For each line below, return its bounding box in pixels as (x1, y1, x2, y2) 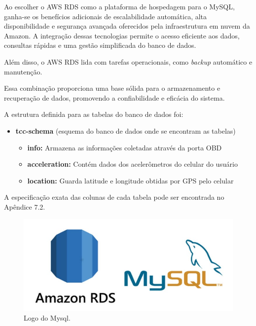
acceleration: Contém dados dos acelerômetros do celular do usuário (27, 159, 238, 169)
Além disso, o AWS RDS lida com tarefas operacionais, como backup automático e (4, 56, 253, 67)
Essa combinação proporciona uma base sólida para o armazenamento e (4, 83, 220, 93)
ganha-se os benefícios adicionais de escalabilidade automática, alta (4, 11, 207, 21)
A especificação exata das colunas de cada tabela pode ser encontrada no (4, 192, 224, 202)
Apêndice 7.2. (4, 201, 45, 212)
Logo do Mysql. (24, 313, 71, 323)
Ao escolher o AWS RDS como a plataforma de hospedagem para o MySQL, (4, 1, 235, 11)
